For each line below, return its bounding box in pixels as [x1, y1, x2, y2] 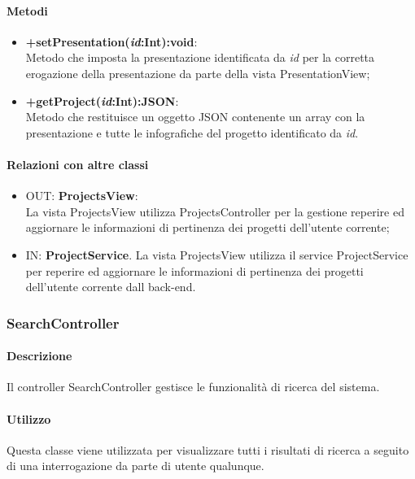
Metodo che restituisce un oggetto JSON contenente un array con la [25, 108, 365, 125]
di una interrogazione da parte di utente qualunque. [7, 457, 264, 474]
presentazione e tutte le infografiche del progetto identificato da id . [25, 124, 359, 141]
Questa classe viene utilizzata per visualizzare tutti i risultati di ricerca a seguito [7, 441, 409, 458]
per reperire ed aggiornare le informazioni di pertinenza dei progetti [25, 262, 364, 279]
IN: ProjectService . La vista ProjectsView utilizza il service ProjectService [25, 246, 408, 263]
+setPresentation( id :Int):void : [25, 33, 198, 50]
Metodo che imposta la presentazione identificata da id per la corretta [25, 49, 375, 66]
